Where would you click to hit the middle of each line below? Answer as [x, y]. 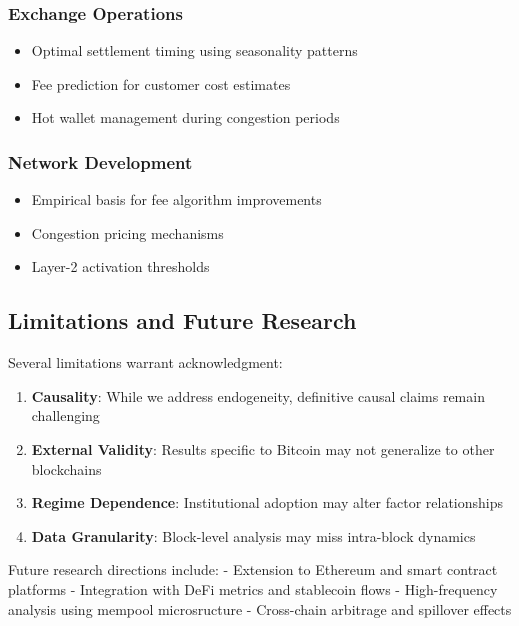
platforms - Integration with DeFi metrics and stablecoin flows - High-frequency [253, 588]
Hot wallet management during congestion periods [185, 117]
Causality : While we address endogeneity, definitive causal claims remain [258, 395]
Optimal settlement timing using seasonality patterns [194, 50]
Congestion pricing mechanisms [127, 232]
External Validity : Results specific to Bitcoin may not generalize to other [263, 448]
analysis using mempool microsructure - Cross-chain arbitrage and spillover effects [260, 608]
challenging [65, 415]
